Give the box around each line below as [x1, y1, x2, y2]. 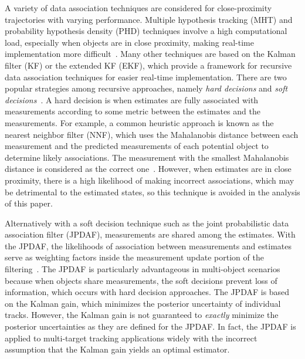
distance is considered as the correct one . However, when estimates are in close [5, 162, 292, 175]
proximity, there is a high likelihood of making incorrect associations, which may [5, 174, 294, 186]
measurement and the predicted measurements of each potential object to [5, 140, 269, 152]
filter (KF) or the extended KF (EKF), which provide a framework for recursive [5, 59, 292, 71]
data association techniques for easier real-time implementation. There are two [5, 70, 287, 83]
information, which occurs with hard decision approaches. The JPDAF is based [5, 286, 290, 298]
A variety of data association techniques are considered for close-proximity [5, 2, 272, 13]
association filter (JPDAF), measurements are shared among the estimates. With [5, 228, 296, 241]
